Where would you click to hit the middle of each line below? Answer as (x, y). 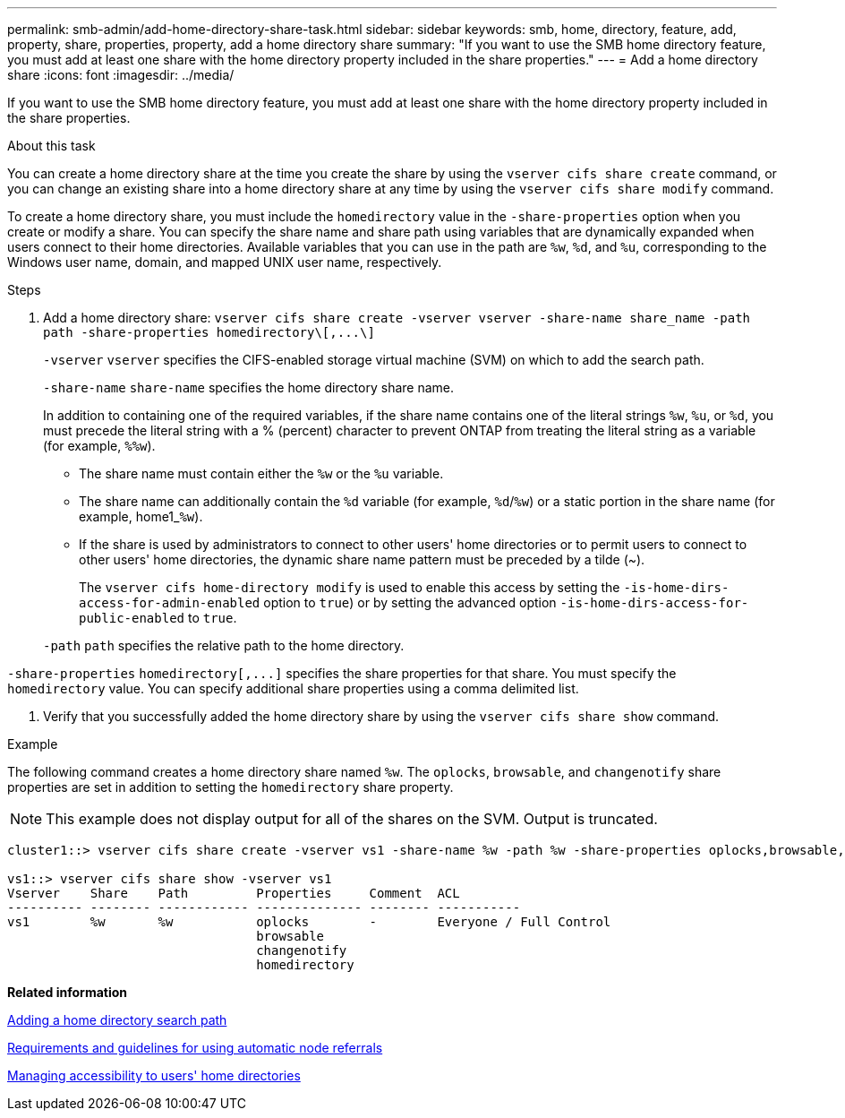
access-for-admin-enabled (170, 603)
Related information (68, 992)
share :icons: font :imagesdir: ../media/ (121, 75)
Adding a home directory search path (117, 1020)
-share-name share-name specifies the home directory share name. (249, 387)
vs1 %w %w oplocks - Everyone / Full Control (309, 922)
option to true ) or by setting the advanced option (410, 602)
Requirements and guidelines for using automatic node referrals (195, 1048)
